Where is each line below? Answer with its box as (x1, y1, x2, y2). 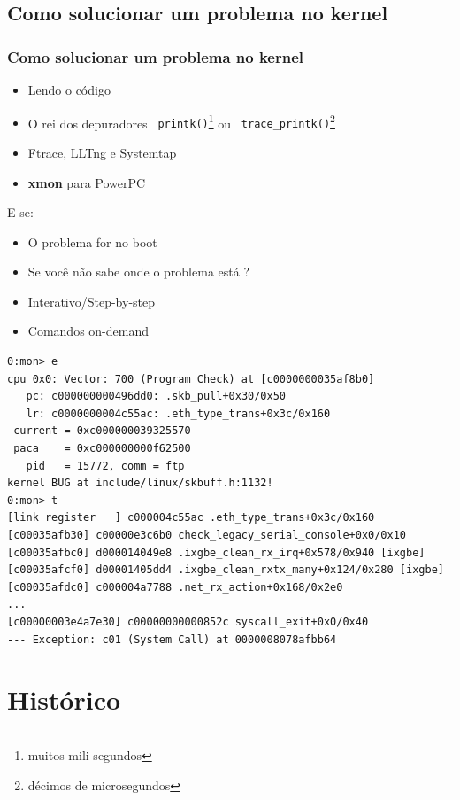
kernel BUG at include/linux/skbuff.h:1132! (7, 477, 273, 490)
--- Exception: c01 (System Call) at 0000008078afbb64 (7, 633, 337, 646)
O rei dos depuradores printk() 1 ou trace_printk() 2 (27, 111, 335, 132)
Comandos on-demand (27, 322, 149, 340)
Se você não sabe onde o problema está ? (27, 262, 250, 281)
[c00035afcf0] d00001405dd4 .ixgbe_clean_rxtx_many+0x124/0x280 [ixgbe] (7, 563, 444, 577)
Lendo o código (27, 81, 111, 98)
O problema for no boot (27, 232, 157, 251)
